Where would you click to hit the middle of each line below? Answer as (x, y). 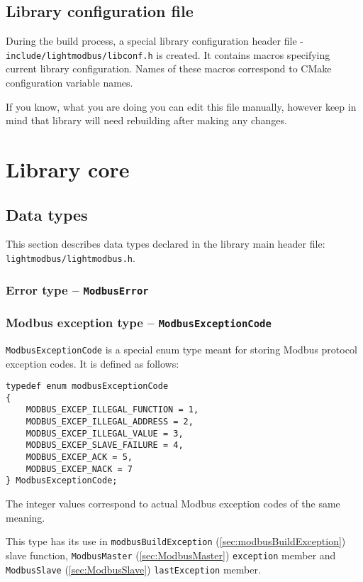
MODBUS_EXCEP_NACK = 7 (79, 469)
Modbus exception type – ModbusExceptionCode (139, 322)
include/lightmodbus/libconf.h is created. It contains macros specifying (168, 54)
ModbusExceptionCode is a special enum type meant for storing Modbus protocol (181, 349)
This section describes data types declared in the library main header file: (166, 244)
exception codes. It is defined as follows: (93, 363)
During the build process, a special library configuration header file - (155, 41)
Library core (68, 169)
